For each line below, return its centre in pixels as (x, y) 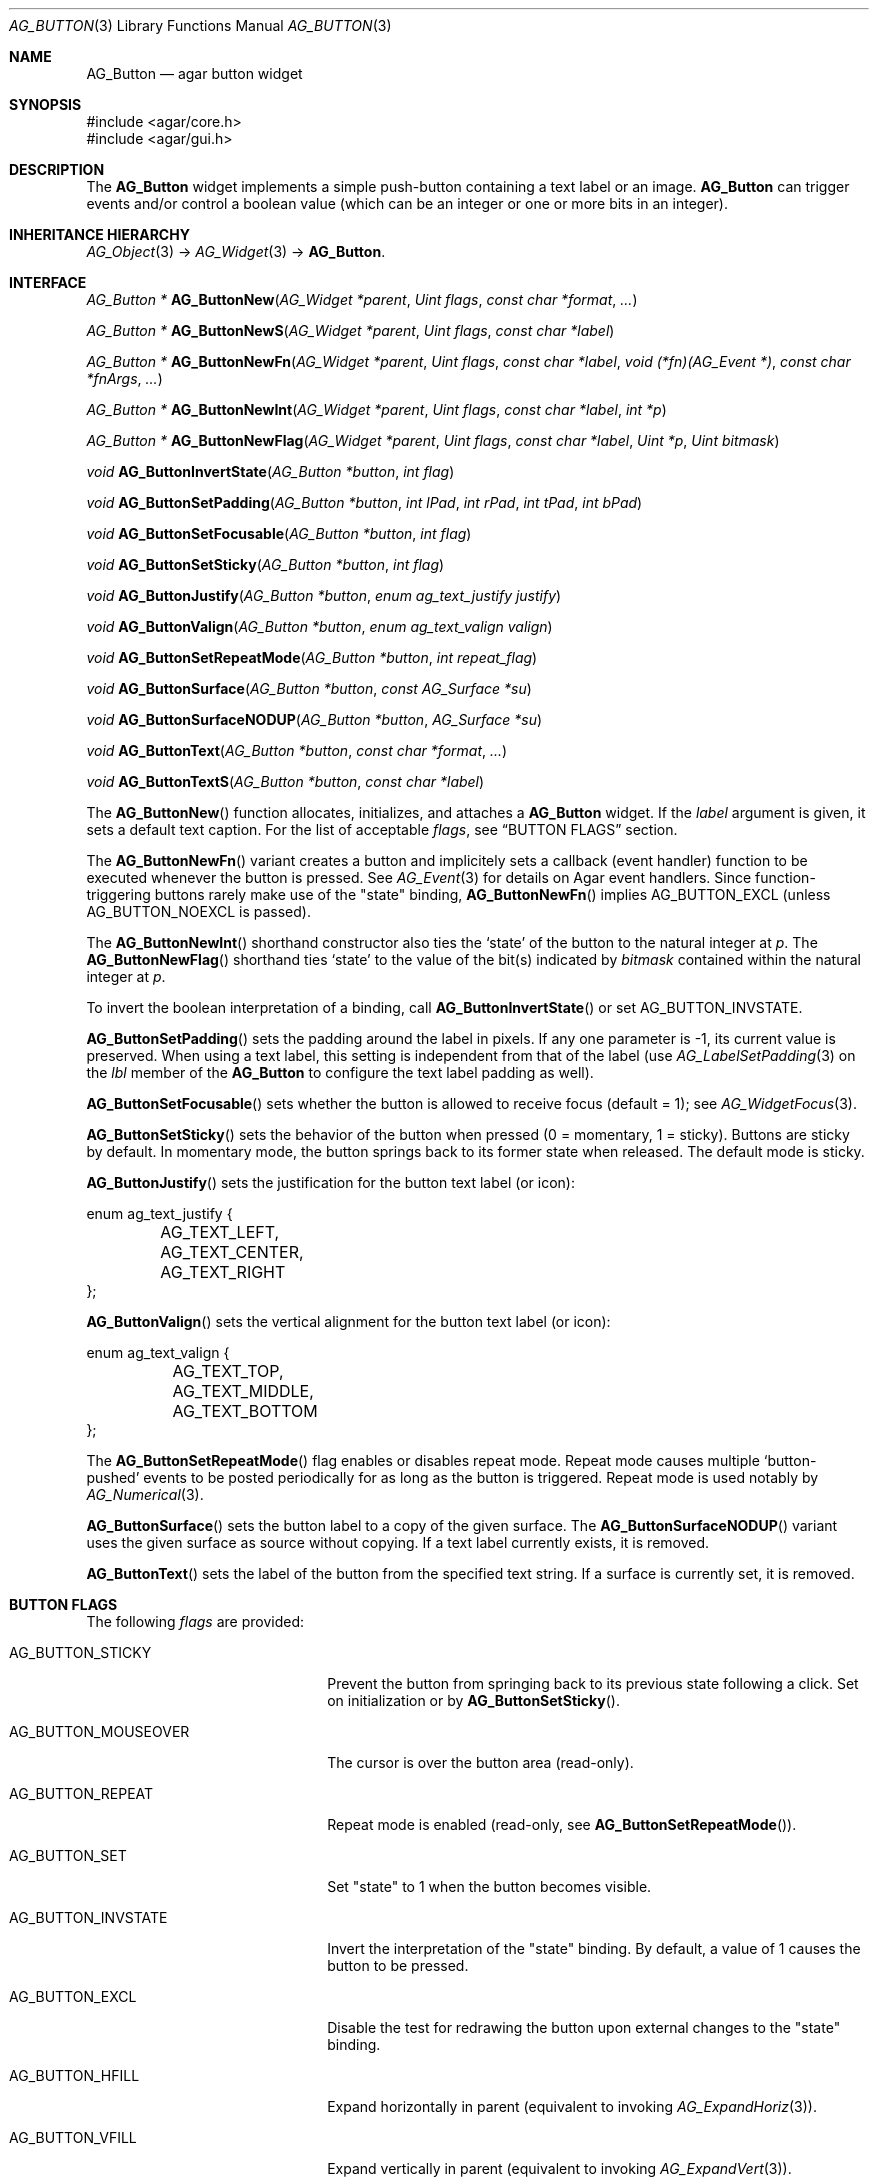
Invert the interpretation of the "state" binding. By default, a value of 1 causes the (594, 1948)
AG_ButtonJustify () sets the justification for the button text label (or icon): (331, 1182)
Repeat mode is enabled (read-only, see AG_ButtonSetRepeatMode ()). (562, 1824)
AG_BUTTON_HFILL (74, 2075)
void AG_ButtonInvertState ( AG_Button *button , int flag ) (270, 471)
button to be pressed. (398, 1965)
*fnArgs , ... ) (124, 378)
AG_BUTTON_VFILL (73, 2137)
